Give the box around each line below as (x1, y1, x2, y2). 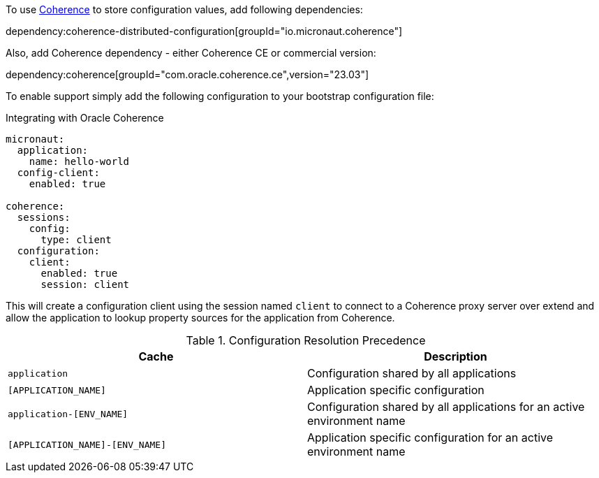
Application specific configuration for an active (307, 430, 554, 444)
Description (424, 349, 487, 363)
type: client (40, 234, 112, 245)
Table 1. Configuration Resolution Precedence (186, 333, 426, 347)
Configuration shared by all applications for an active (307, 400, 585, 414)
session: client (40, 279, 130, 290)
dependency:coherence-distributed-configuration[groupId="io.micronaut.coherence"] (6, 25, 403, 37)
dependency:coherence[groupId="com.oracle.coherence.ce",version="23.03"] (6, 68, 369, 80)
